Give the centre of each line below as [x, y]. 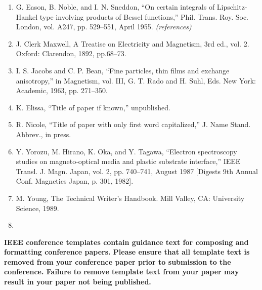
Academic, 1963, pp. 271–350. [62, 90]
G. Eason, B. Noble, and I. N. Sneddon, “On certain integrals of [115, 7]
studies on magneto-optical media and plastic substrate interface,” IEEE [128, 161]
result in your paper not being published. [78, 282]
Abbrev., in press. [43, 134]
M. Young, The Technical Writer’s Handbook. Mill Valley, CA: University [130, 198]
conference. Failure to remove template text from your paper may [122, 272]
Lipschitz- [232, 7]
